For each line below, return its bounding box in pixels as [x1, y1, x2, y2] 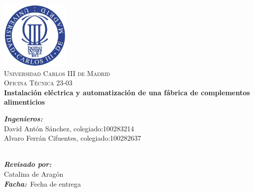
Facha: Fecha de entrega [4, 178, 81, 189]
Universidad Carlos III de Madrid [4, 68, 110, 78]
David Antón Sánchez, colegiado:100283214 [4, 123, 134, 133]
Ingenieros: [4, 113, 43, 123]
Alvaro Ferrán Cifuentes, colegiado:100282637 [4, 133, 142, 143]
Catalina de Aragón [4, 168, 64, 179]
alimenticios [4, 97, 45, 107]
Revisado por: [4, 159, 52, 169]
